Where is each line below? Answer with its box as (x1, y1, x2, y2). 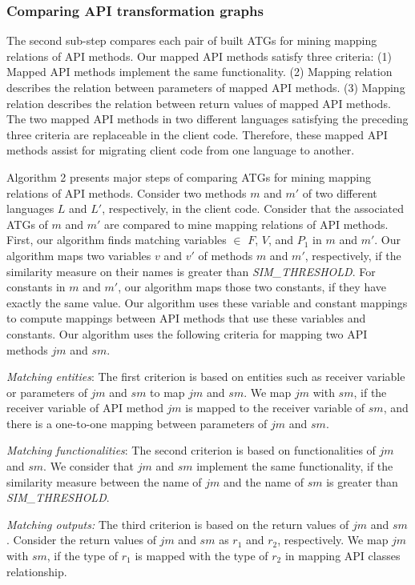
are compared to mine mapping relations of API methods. (104, 215, 389, 232)
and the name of (224, 473, 304, 490)
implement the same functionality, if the (196, 458, 393, 475)
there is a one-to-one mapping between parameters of (6, 415, 268, 431)
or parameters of (6, 383, 87, 400)
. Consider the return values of (6, 531, 156, 548)
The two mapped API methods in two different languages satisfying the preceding (6, 110, 409, 127)
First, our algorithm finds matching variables (6, 231, 227, 248)
